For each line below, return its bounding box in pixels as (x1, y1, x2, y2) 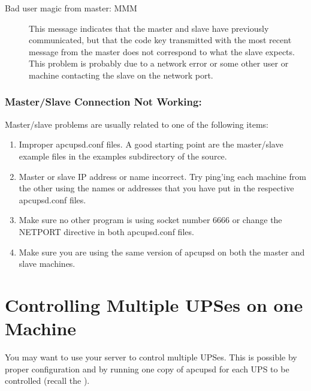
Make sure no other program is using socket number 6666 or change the (19, 213, 282, 226)
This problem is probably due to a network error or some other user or (29, 57, 289, 70)
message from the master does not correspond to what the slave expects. (29, 45, 295, 58)
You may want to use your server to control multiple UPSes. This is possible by (5, 351, 297, 363)
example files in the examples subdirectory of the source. (19, 149, 227, 162)
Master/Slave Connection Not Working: (5, 94, 202, 109)
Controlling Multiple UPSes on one (5, 292, 303, 317)
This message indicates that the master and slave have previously (29, 22, 269, 34)
